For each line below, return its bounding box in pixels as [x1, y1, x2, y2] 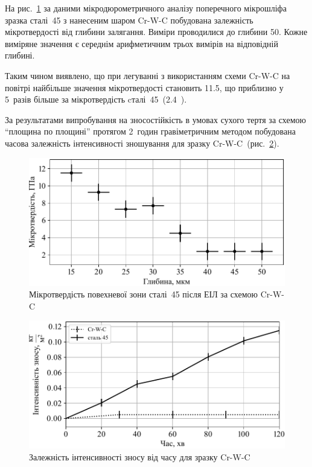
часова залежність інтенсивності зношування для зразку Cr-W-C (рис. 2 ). [5, 136, 279, 149]
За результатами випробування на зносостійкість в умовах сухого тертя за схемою [5, 113, 306, 125]
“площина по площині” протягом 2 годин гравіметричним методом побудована [5, 125, 296, 138]
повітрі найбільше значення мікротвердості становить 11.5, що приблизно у [5, 81, 284, 94]
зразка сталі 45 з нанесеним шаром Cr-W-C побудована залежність [5, 13, 253, 26]
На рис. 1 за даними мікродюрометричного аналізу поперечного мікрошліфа [5, 2, 287, 14]
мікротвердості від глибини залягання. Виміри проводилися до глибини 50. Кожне [5, 25, 308, 38]
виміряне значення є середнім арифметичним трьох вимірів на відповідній [5, 37, 278, 49]
